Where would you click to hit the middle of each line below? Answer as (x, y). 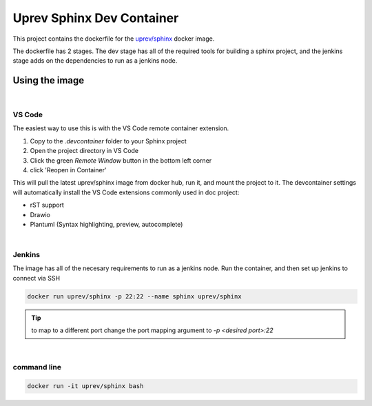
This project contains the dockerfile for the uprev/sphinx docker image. (114, 39)
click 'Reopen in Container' (68, 170)
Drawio (40, 214)
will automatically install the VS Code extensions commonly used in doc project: (126, 192)
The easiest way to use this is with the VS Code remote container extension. (121, 128)
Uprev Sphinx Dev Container (96, 18)
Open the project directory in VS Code (84, 151)
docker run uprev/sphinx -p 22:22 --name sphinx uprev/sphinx (134, 296)
